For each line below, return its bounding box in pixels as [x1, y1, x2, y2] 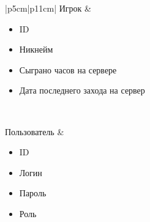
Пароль [19, 187, 47, 199]
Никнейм [19, 43, 53, 56]
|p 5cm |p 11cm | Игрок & [5, 2, 91, 14]
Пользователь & [5, 125, 64, 138]
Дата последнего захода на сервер [19, 84, 145, 97]
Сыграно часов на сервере [19, 63, 117, 76]
